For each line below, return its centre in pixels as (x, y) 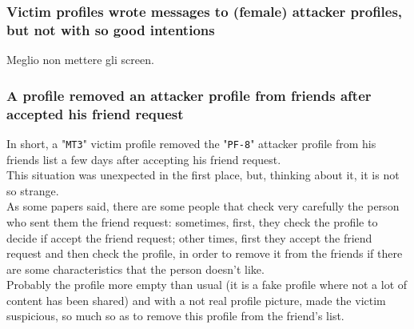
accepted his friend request (95, 113)
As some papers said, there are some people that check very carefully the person (203, 206)
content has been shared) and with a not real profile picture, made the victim (196, 300)
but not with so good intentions (111, 29)
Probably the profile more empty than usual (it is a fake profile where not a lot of (207, 285)
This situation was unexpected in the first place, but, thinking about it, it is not (203, 175)
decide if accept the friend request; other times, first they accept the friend (189, 237)
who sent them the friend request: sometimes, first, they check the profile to (192, 221)
